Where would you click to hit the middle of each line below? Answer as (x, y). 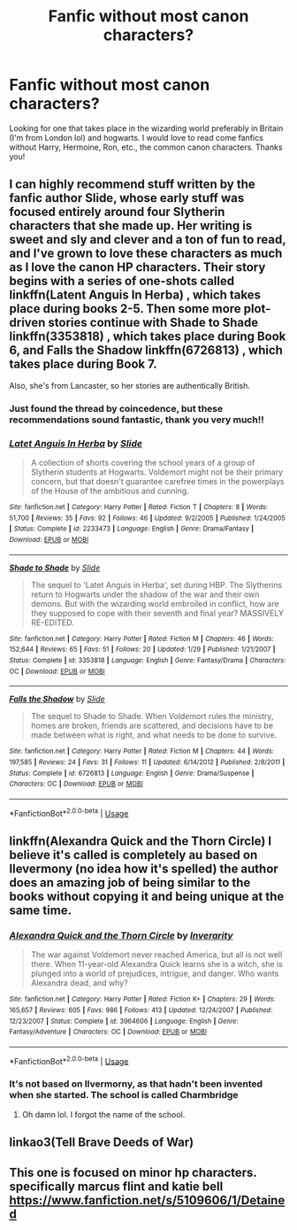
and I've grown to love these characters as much (146, 254)
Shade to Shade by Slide (55, 568)
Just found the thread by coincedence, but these (116, 408)
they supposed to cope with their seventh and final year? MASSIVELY (157, 613)
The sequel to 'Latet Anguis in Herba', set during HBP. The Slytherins (156, 584)
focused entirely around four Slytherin (117, 212)
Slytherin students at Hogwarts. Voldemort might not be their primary (157, 472)
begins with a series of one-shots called (122, 281)
